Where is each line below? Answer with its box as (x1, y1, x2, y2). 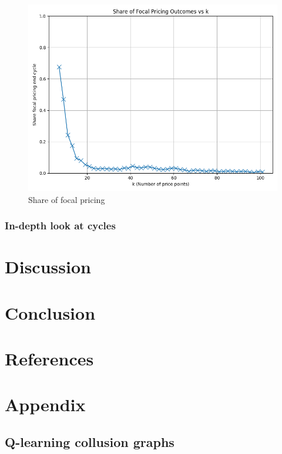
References (5, 346, 94, 370)
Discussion (5, 255, 91, 279)
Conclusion (5, 300, 96, 324)
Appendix (5, 392, 86, 416)
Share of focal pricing (28, 193, 105, 205)
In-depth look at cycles (5, 218, 116, 233)
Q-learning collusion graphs (5, 432, 174, 450)
